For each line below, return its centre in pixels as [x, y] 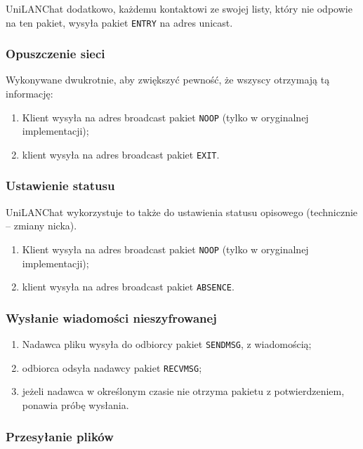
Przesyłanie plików [60, 436]
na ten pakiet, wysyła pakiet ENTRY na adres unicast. [119, 22]
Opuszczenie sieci [55, 54]
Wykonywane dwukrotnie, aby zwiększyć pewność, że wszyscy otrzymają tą [168, 80]
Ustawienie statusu [60, 186]
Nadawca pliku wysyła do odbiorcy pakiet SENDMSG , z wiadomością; [167, 344]
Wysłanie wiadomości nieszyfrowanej [111, 317]
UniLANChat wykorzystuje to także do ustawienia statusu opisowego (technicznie [182, 212]
